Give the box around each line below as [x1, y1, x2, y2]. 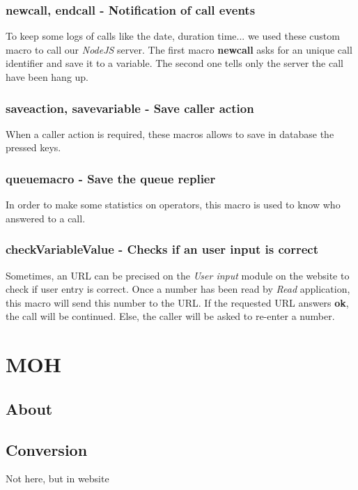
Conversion [6, 438, 88, 460]
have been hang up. [6, 70, 89, 84]
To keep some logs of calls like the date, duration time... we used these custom [6, 29, 340, 43]
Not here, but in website [6, 471, 109, 486]
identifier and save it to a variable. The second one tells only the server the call [6, 56, 343, 70]
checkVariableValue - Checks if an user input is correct [6, 240, 318, 258]
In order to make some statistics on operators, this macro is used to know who [6, 197, 341, 212]
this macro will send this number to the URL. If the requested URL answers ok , [6, 295, 349, 309]
